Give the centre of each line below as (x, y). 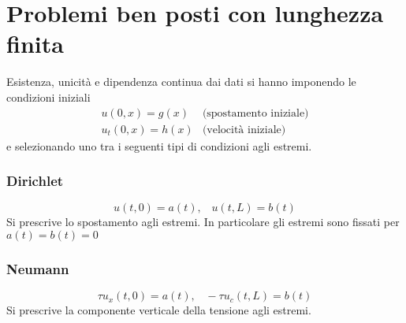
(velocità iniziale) (244, 130)
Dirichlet (35, 181)
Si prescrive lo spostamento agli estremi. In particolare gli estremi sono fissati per (203, 222)
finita (35, 44)
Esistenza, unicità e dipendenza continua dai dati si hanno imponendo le (181, 82)
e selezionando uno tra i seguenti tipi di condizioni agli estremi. (159, 145)
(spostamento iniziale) (255, 113)
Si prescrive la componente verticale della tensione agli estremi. (159, 310)
